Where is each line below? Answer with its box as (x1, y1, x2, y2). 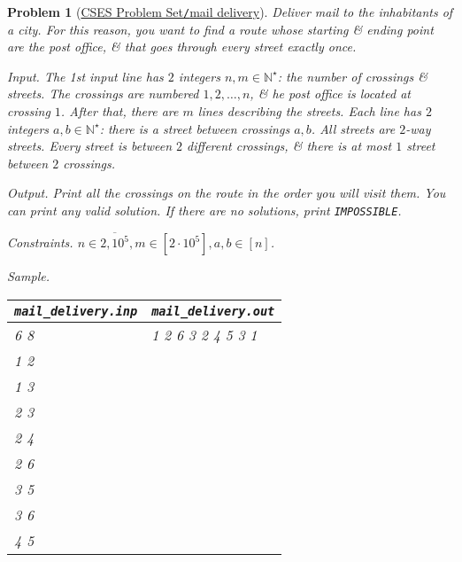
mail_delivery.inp (14, 303, 138, 318)
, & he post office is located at (250, 84, 411, 103)
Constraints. (7, 233, 73, 252)
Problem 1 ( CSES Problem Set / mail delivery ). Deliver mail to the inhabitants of (7, 3, 453, 20)
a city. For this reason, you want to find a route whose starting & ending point (7, 20, 434, 38)
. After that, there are (60, 102, 179, 121)
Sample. (7, 267, 50, 285)
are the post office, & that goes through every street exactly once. (7, 37, 357, 56)
